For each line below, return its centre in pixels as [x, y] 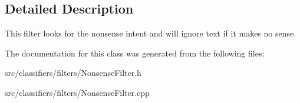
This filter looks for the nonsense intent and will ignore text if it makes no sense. [151, 33]
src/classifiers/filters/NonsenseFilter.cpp [77, 92]
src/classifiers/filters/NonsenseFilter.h [73, 73]
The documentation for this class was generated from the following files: [135, 53]
